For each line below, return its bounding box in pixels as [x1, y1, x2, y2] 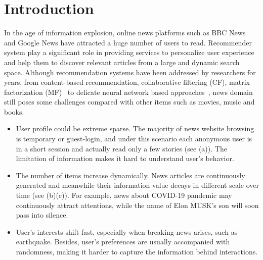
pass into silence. [16, 210, 68, 220]
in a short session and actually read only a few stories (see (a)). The [16, 143, 227, 153]
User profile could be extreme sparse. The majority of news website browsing [16, 123, 254, 134]
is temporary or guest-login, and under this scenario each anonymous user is [16, 133, 252, 144]
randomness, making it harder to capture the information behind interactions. [16, 246, 258, 256]
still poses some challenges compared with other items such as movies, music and [4, 96, 255, 107]
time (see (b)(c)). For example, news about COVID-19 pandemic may [16, 190, 232, 200]
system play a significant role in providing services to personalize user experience [4, 47, 254, 58]
